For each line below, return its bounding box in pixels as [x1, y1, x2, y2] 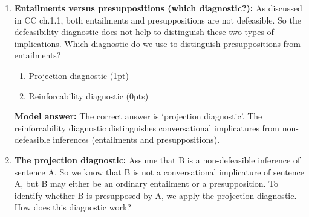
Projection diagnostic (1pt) [28, 69, 129, 81]
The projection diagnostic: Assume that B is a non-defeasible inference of [14, 153, 301, 166]
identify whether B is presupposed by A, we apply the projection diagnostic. [14, 189, 297, 201]
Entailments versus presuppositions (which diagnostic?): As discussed [14, 2, 302, 14]
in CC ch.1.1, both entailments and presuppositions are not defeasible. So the [14, 13, 301, 26]
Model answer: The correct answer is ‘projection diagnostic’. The [14, 110, 262, 122]
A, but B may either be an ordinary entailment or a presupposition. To [14, 177, 278, 190]
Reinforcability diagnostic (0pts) [28, 89, 149, 102]
